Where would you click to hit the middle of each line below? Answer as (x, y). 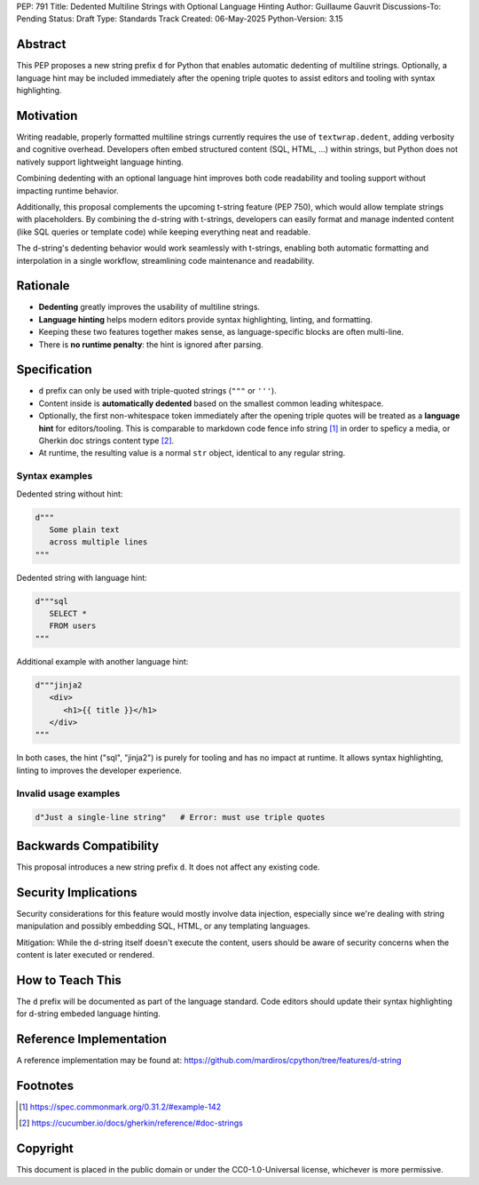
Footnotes (45, 1085)
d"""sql (51, 601)
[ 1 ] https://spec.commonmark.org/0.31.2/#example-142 (120, 1107)
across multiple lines (98, 542)
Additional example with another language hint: (102, 661)
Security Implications (77, 892)
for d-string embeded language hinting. (89, 1014)
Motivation (47, 115)
